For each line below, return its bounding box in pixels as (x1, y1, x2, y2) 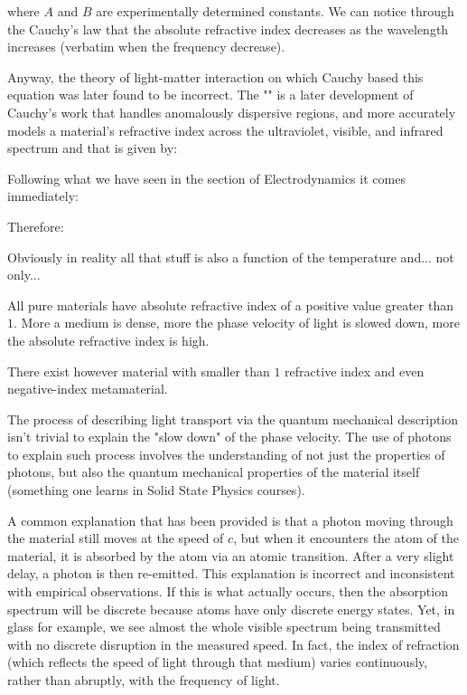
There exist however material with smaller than (7, 361, 270, 380)
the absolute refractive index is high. (7, 330, 210, 349)
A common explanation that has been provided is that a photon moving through (7, 510, 453, 529)
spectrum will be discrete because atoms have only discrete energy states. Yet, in (7, 599, 455, 618)
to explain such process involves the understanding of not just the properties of (7, 444, 445, 463)
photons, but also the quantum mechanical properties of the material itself (7, 462, 420, 481)
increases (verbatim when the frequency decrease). (7, 37, 285, 56)
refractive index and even (285, 361, 425, 380)
